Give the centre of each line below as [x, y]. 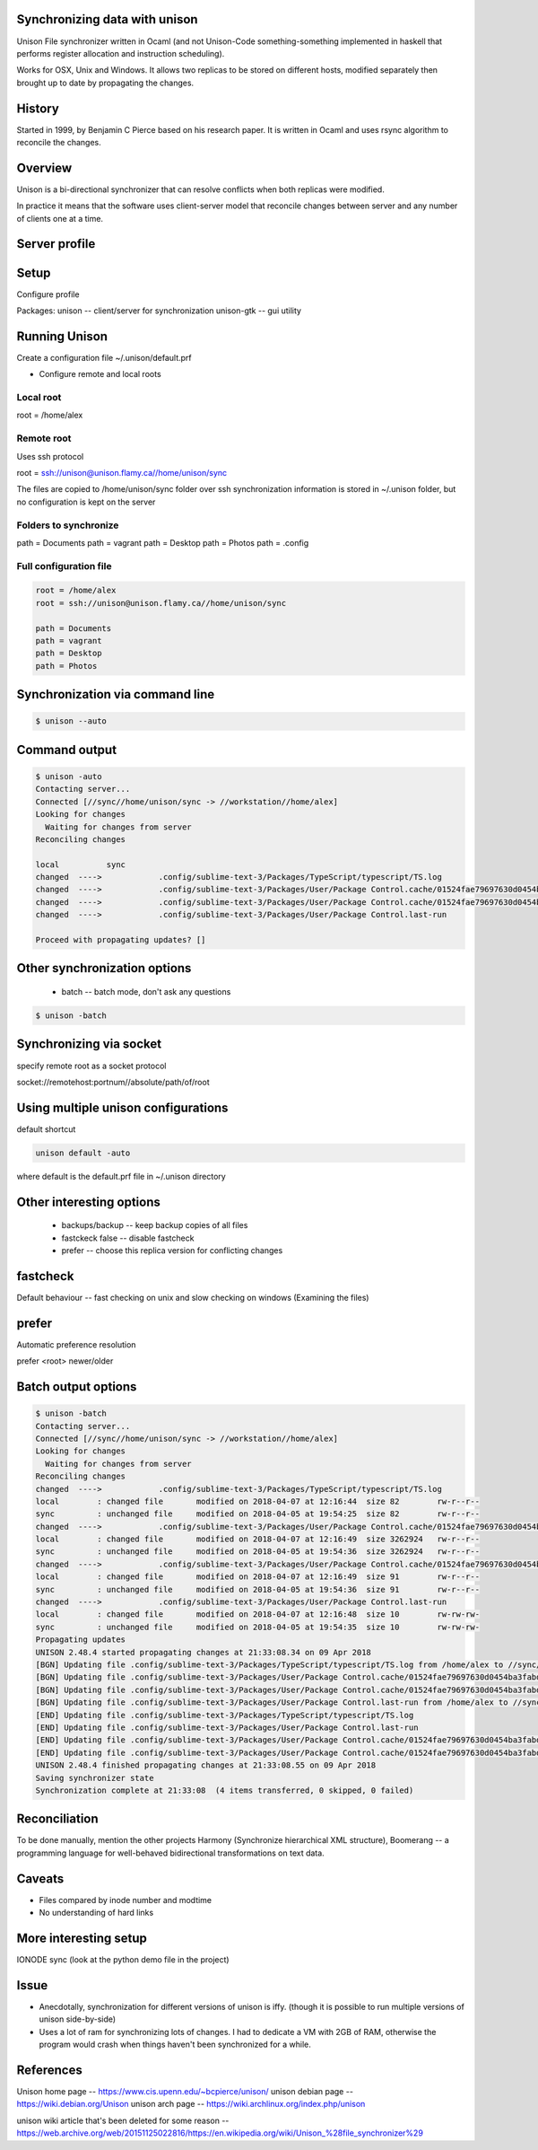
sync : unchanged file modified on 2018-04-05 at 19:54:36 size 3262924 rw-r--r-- [257, 1552]
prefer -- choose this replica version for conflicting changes [172, 1250]
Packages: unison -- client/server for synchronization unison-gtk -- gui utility [159, 311]
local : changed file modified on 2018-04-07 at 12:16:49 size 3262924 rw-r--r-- [257, 1539]
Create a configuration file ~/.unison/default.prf [104, 357]
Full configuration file [64, 566]
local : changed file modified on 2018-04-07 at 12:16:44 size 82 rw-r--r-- [257, 1501]
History [38, 108]
